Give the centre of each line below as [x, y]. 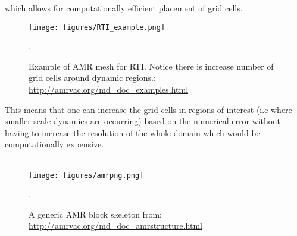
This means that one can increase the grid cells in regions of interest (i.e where [148, 109]
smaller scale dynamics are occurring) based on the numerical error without [143, 121]
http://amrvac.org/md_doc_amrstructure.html [115, 226]
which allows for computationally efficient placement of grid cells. [124, 8]
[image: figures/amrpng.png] [86, 175]
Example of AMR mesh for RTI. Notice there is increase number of [151, 66]
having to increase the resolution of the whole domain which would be [132, 132]
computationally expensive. [54, 144]
